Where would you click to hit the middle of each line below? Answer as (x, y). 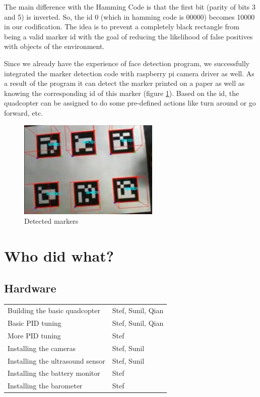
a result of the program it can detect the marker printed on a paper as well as (124, 83)
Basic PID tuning (35, 323)
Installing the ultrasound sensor (56, 360)
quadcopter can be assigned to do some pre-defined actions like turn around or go (130, 103)
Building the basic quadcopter (54, 310)
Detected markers (51, 221)
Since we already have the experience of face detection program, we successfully (127, 63)
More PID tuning (34, 335)
